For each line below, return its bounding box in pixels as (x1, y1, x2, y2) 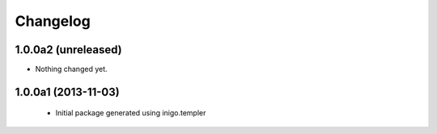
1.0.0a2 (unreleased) (15, 43, 122, 57)
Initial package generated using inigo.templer (55, 108, 206, 118)
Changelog (15, 12, 91, 30)
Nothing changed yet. (35, 65, 108, 74)
